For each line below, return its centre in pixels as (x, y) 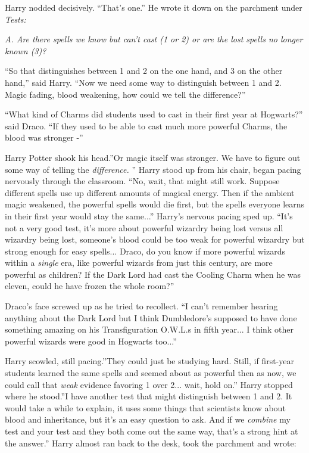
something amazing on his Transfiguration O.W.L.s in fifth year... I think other (149, 329)
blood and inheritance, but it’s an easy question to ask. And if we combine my (148, 419)
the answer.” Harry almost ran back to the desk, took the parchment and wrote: (151, 443)
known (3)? (26, 50)
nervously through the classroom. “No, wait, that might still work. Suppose (142, 181)
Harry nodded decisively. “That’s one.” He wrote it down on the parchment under (154, 7)
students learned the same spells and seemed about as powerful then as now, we (151, 373)
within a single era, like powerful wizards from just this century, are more (139, 263)
